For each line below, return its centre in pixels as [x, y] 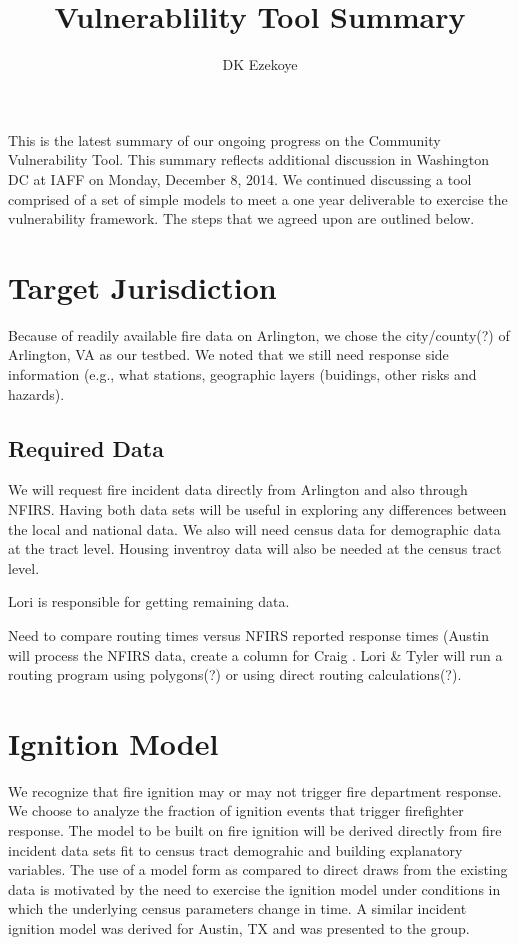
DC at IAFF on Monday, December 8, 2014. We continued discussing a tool [240, 178]
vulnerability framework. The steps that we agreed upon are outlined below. [241, 218]
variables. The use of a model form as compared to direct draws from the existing [258, 869]
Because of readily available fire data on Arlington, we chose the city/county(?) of [259, 334]
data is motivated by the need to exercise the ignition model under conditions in [254, 888]
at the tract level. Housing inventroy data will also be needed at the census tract [255, 548]
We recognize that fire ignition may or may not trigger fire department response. [255, 790]
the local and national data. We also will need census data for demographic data [254, 528]
